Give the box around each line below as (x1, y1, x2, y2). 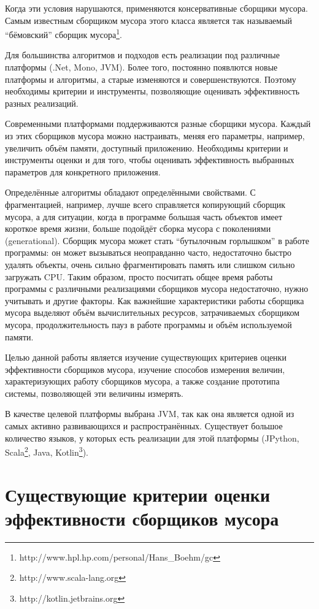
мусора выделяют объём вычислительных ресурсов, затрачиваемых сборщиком (5, 306, 300, 319)
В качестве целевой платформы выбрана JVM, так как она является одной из (5, 407, 294, 420)
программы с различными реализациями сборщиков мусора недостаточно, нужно (5, 282, 309, 295)
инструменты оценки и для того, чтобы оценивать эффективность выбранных (5, 153, 294, 166)
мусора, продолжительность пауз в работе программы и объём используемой (5, 318, 292, 331)
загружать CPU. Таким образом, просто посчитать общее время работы (5, 270, 273, 283)
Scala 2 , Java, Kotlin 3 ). (5, 444, 88, 458)
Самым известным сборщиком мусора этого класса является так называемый (5, 13, 293, 26)
